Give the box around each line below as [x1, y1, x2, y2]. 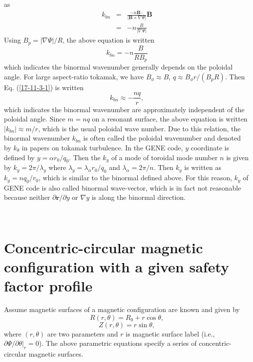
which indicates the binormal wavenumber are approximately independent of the [4, 104, 245, 114]
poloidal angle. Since [4, 114, 65, 124]
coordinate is [190, 142, 229, 152]
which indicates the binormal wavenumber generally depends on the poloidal [4, 62, 233, 72]
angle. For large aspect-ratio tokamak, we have [4, 71, 144, 81]
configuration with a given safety [4, 257, 230, 277]
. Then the [69, 152, 101, 162]
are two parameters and [47, 328, 118, 338]
